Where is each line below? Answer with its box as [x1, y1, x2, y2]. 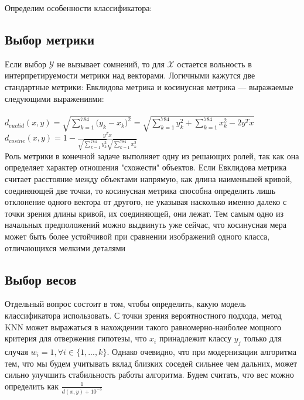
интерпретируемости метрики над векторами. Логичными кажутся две [5, 69, 255, 81]
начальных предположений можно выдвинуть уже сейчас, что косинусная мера [5, 218, 286, 231]
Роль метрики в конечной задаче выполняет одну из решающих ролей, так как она [5, 149, 299, 162]
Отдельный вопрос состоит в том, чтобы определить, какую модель [5, 298, 246, 310]
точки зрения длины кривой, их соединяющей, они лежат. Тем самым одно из [5, 207, 284, 219]
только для [244, 332, 282, 344]
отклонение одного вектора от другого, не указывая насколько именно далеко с [5, 196, 287, 208]
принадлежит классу [159, 332, 232, 344]
